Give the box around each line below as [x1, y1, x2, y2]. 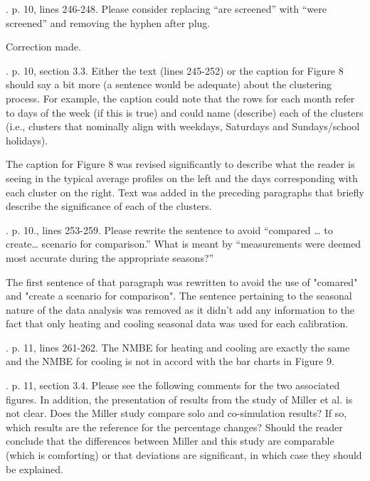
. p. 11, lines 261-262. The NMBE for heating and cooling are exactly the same [6, 339, 350, 354]
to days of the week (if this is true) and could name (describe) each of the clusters [6, 105, 364, 120]
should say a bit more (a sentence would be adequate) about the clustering [6, 77, 332, 92]
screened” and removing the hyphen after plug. [6, 15, 211, 30]
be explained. [6, 461, 63, 476]
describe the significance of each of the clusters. [6, 199, 212, 213]
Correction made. [6, 39, 81, 54]
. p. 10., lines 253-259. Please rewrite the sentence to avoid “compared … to [6, 222, 333, 237]
